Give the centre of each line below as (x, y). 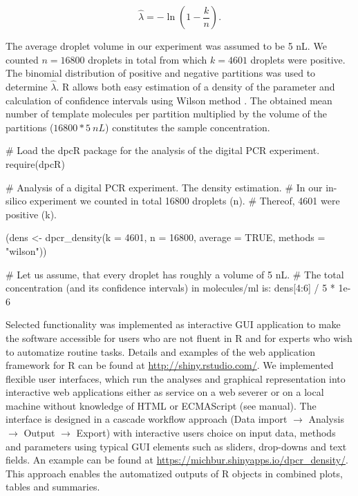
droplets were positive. (298, 59)
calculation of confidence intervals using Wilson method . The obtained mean (169, 100)
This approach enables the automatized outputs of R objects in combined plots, (174, 473)
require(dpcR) (35, 163)
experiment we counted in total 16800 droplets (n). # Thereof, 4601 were (185, 201)
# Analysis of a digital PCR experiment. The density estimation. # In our (164, 187)
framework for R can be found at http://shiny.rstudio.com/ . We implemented (170, 365)
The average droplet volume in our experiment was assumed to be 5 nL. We (166, 46)
